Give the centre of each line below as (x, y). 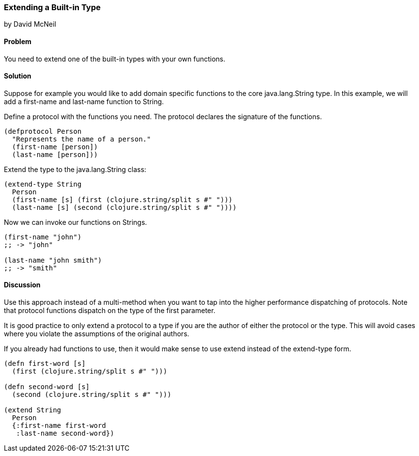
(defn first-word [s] (45, 364)
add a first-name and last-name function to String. (84, 101)
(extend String (33, 410)
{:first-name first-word (59, 426)
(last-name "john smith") (53, 260)
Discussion (22, 285)
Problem (18, 41)
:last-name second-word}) (65, 433)
